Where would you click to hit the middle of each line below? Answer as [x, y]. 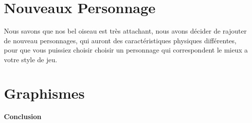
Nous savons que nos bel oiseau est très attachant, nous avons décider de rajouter [125, 31]
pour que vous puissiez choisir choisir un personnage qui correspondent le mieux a [126, 50]
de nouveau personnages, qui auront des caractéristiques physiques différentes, [120, 40]
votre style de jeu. [31, 59]
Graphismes [44, 93]
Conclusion [23, 116]
